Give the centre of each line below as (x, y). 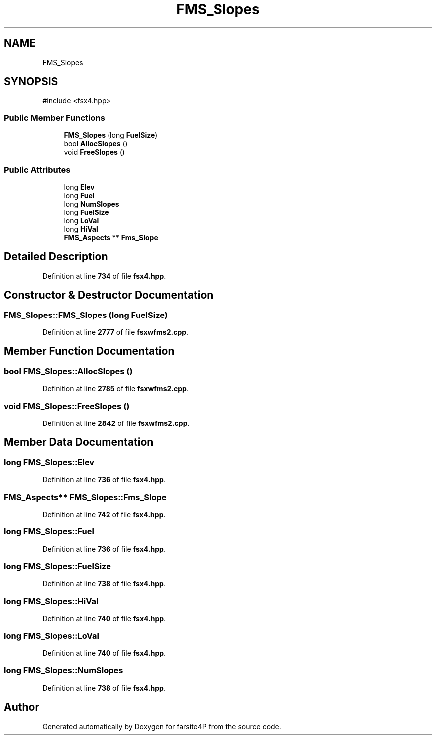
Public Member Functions (54, 118)
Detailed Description (56, 257)
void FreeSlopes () (94, 152)
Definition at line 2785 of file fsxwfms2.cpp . (115, 389)
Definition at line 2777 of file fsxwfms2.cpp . (115, 332)
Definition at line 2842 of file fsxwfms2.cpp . (116, 423)
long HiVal (81, 229)
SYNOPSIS (31, 82)
